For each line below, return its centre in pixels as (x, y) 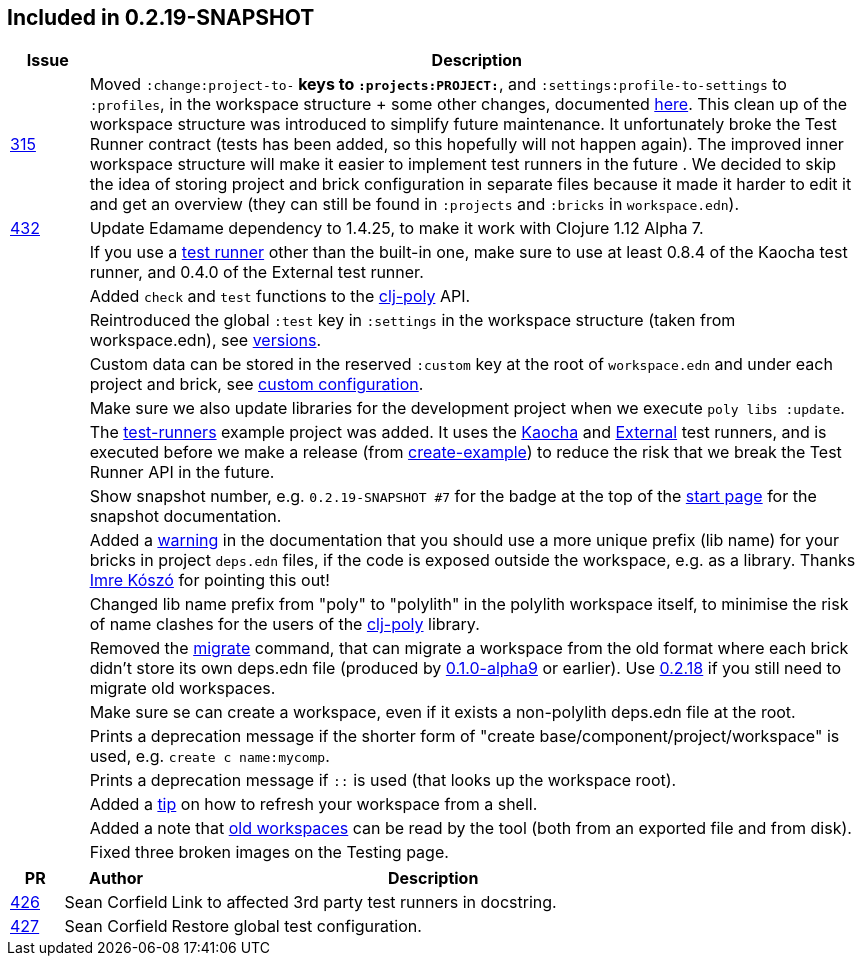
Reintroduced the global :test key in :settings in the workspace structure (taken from (412, 320)
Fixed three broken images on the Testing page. (269, 852)
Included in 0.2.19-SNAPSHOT (161, 17)
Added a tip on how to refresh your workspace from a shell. (313, 804)
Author (116, 878)
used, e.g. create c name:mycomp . (209, 756)
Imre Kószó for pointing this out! (209, 580)
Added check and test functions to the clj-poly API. (280, 296)
